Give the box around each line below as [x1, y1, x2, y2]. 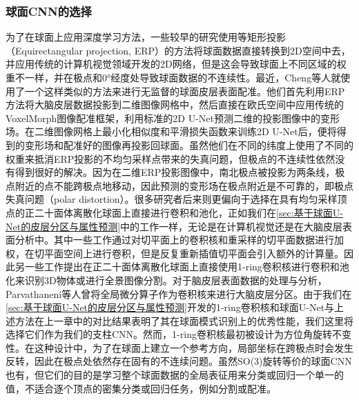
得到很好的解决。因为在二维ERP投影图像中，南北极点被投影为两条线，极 [14, 165, 345, 179]
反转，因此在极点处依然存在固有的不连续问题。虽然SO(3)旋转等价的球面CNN [6, 354, 352, 368]
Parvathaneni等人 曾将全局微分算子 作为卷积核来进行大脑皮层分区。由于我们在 [6, 286, 352, 301]
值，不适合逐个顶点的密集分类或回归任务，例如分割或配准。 [6, 381, 276, 395]
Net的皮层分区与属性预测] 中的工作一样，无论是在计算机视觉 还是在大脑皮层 [6, 219, 343, 233]
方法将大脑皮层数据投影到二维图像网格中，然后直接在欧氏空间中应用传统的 [6, 97, 344, 112]
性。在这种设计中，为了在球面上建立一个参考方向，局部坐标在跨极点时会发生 [6, 340, 353, 354]
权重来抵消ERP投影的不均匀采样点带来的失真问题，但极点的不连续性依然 [6, 151, 336, 166]
